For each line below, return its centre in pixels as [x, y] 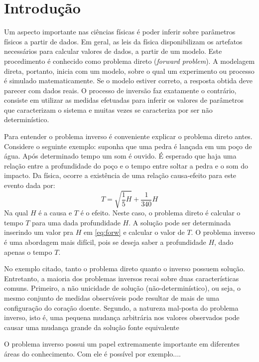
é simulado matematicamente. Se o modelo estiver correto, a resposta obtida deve [128, 81]
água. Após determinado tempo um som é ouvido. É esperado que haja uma [120, 156]
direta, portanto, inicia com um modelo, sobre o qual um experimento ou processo [129, 71]
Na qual [16, 213]
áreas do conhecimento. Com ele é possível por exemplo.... [92, 353]
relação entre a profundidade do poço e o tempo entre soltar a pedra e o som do [126, 165]
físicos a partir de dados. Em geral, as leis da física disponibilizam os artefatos [123, 41]
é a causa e [55, 213]
